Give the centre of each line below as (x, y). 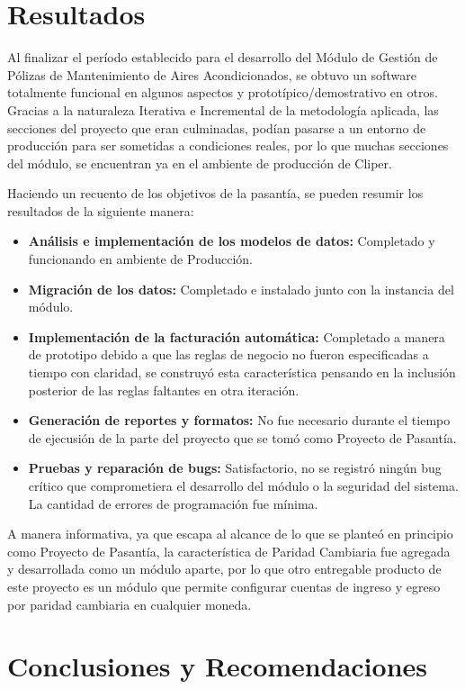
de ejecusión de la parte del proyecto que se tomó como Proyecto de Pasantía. (242, 437)
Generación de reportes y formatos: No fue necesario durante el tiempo (239, 420)
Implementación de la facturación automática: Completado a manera (237, 336)
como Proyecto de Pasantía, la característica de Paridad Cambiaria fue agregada (229, 551)
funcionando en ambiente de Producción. (140, 259)
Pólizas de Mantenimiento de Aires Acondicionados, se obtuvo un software (212, 74)
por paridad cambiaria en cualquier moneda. (130, 604)
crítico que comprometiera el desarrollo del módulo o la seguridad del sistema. (243, 485)
